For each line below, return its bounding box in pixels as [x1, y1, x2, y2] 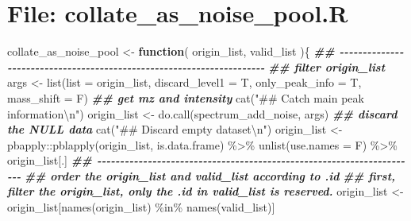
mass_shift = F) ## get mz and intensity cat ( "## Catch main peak [7, 89, 364, 106]
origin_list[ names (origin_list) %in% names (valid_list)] [7, 199, 275, 215]
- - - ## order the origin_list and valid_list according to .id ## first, [7, 167, 396, 184]
